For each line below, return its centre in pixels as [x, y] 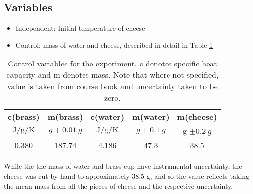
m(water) [151, 117]
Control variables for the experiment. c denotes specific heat [113, 64]
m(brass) [65, 117]
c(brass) [24, 117]
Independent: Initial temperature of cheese [80, 28]
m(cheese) [197, 117]
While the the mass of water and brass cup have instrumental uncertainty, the [123, 166]
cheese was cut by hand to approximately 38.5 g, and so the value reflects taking [127, 175]
